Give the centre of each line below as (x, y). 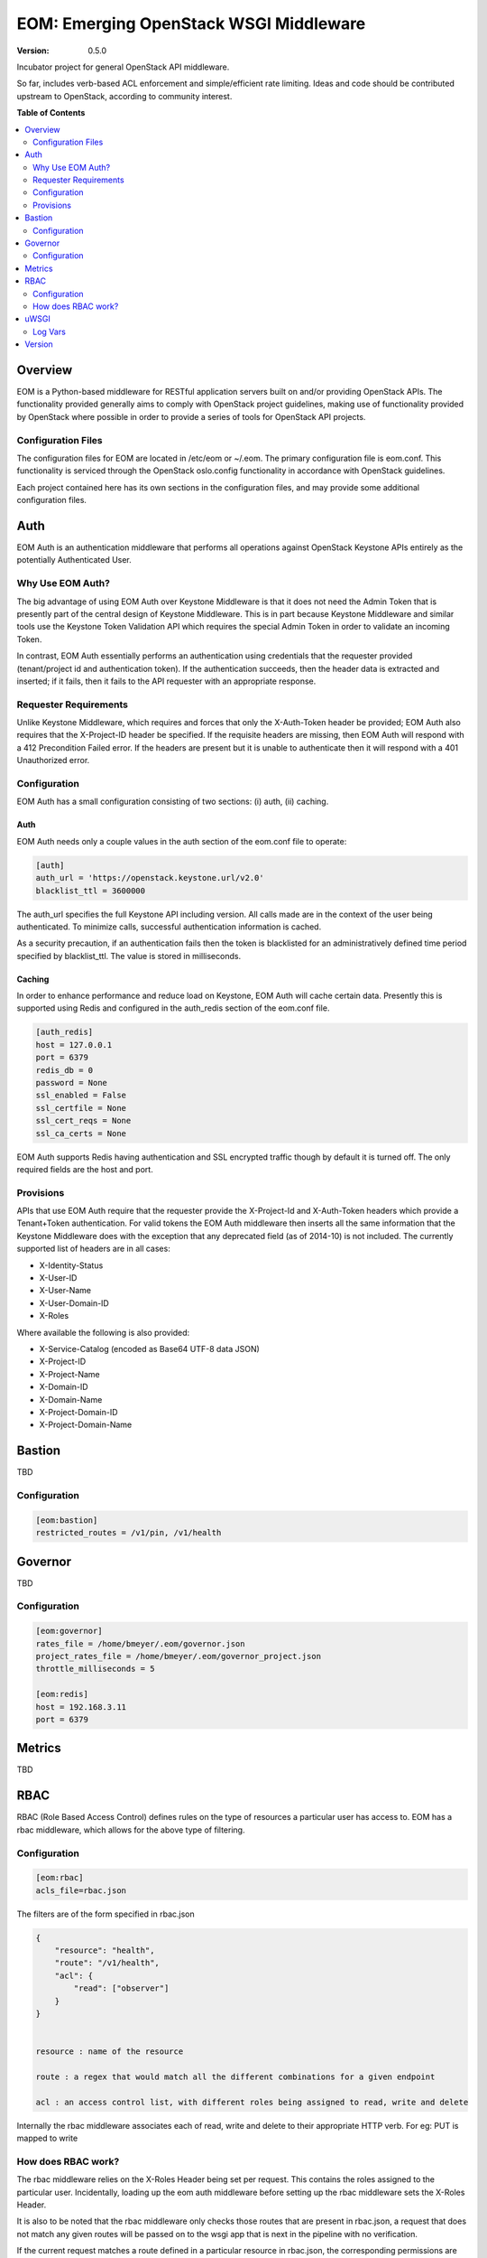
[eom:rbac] (60, 1878)
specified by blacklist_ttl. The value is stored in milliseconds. (129, 956)
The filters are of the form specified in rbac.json (106, 1914)
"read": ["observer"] (121, 1988)
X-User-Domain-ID (74, 1303)
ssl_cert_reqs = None (83, 1121)
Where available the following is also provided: (103, 1332)
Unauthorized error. (53, 760)
